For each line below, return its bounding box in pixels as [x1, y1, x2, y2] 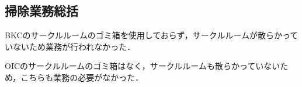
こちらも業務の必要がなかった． [20, 71, 144, 83]
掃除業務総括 [5, 2, 78, 20]
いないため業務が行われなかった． [5, 40, 136, 52]
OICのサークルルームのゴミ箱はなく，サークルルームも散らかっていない [5, 60, 280, 72]
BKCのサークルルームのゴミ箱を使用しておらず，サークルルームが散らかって [5, 29, 298, 41]
